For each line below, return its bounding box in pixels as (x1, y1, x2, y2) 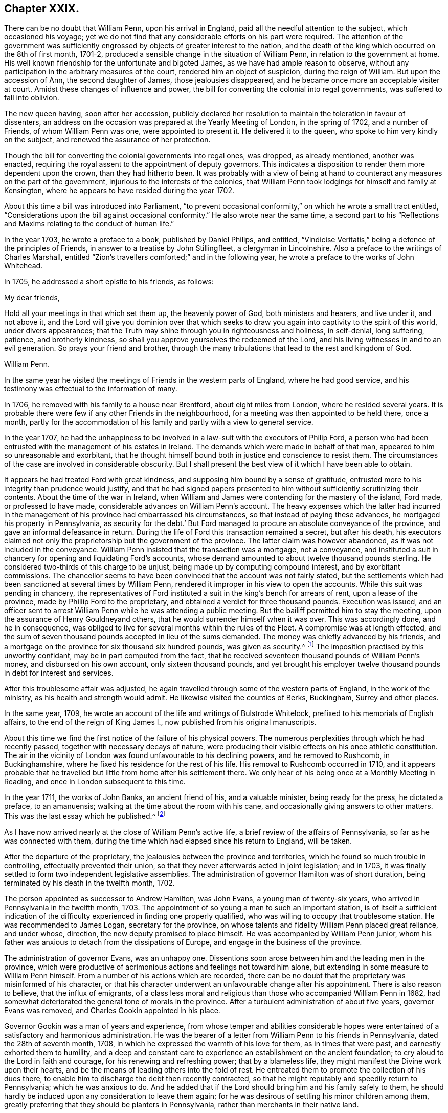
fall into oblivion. (4, 93, 59, 102)
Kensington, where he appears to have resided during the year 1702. (4, 186, 234, 195)
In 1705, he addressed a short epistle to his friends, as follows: (4, 277, 214, 286)
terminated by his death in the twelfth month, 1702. (4, 878, 175, 887)
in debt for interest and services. (4, 668, 114, 678)
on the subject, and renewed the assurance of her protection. (4, 135, 211, 144)
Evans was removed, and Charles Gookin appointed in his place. (4, 1005, 220, 1015)
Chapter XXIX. (4, 2, 79, 15)
